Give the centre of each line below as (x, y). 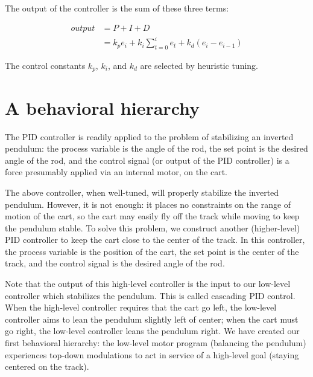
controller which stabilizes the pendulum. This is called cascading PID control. (150, 295)
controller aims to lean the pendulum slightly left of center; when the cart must (152, 319)
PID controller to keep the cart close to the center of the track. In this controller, (155, 240)
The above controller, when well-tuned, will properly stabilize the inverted (142, 192)
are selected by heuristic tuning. (199, 65)
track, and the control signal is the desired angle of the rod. (115, 263)
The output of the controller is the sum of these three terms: (117, 8)
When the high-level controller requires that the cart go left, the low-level (141, 307)
